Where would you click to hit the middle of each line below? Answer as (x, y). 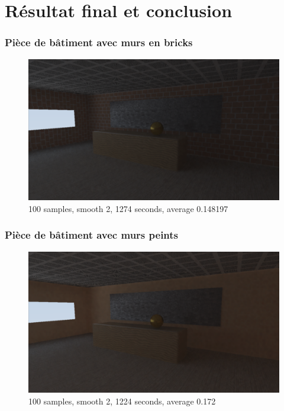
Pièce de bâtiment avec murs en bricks (99, 42)
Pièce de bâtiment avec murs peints (92, 235)
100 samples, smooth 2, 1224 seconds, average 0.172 (122, 401)
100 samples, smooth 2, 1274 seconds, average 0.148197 (128, 208)
